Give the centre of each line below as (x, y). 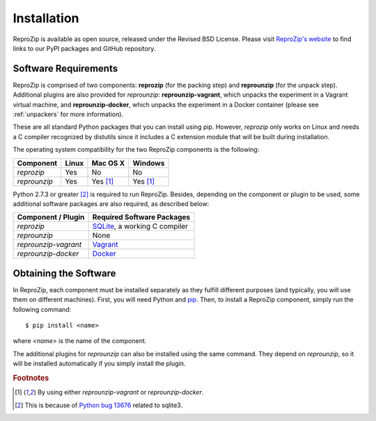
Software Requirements (65, 69)
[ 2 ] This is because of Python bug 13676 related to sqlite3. (99, 405)
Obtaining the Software (64, 273)
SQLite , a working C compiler (140, 226)
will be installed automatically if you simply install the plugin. (99, 364)
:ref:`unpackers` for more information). (68, 114)
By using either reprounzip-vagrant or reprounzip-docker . (120, 392)
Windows (149, 163)
